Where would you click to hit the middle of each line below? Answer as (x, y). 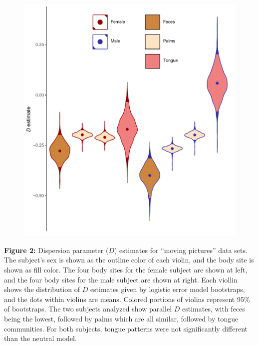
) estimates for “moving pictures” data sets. (181, 250)
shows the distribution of (42, 289)
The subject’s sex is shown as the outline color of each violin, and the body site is (129, 260)
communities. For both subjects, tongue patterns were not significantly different (126, 328)
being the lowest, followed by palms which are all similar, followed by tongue (121, 319)
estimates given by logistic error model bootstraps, (167, 289)
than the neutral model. (40, 338)
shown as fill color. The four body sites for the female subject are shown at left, (126, 270)
